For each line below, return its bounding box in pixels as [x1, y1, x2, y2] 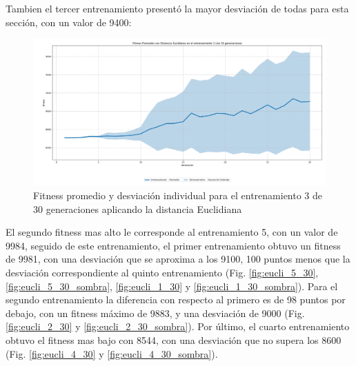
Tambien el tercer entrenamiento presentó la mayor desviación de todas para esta [6, 1, 349, 15]
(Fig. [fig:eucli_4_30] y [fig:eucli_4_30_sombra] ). [6, 346, 218, 360]
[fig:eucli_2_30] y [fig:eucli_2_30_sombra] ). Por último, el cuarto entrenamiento [6, 319, 350, 334]
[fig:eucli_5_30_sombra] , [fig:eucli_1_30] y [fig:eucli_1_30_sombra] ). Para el [6, 278, 338, 293]
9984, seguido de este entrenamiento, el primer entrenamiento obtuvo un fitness [6, 238, 341, 252]
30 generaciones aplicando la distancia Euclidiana [33, 201, 242, 216]
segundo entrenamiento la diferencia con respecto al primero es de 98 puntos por [6, 292, 346, 307]
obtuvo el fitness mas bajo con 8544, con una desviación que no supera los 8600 [6, 332, 342, 347]
